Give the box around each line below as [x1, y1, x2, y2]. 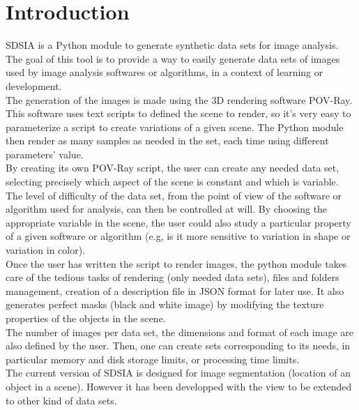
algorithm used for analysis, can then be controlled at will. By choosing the [6, 202, 328, 216]
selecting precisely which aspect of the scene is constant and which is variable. [6, 174, 339, 189]
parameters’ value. [6, 146, 84, 161]
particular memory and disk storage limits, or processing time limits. [6, 351, 300, 366]
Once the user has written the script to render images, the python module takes [6, 256, 347, 271]
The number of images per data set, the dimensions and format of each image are [6, 324, 353, 339]
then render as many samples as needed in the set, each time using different [6, 133, 329, 148]
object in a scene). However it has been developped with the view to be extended [6, 379, 352, 393]
